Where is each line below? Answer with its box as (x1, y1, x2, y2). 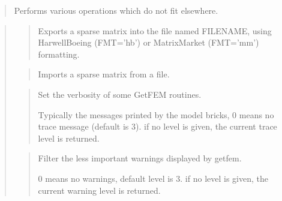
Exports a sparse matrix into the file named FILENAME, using (38, 24, 272, 37)
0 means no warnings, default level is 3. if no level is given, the (38, 172, 268, 184)
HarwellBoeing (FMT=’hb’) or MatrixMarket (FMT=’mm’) (38, 36, 259, 49)
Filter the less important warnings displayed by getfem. (38, 152, 242, 164)
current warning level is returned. (38, 184, 161, 196)
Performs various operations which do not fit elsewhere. (14, 4, 218, 16)
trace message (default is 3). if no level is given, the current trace (38, 120, 277, 133)
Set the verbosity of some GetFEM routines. (38, 88, 202, 100)
